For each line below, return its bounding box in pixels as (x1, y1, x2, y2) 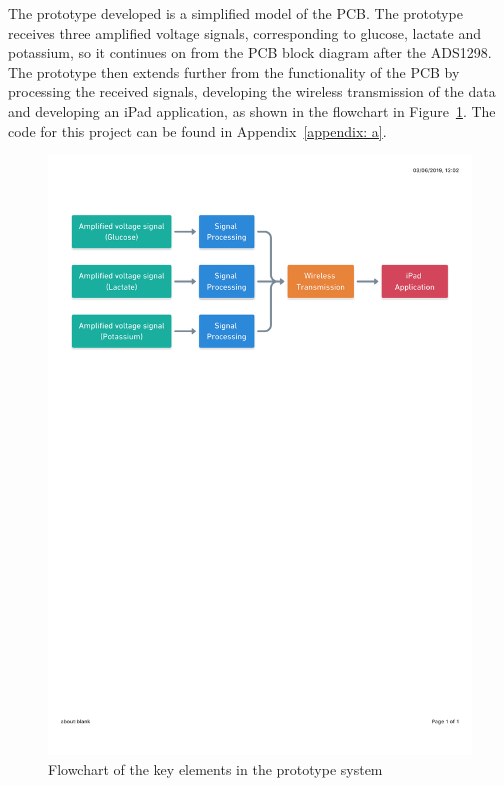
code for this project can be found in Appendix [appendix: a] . (8, 120, 387, 141)
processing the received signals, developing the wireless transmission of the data (8, 81, 496, 102)
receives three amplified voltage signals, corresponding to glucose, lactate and (8, 22, 482, 43)
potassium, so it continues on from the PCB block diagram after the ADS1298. (8, 42, 492, 63)
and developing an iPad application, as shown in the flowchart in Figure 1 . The (8, 100, 496, 121)
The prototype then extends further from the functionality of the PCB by (8, 61, 460, 82)
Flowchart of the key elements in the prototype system (48, 758, 383, 779)
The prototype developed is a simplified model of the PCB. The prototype (8, 3, 463, 23)
